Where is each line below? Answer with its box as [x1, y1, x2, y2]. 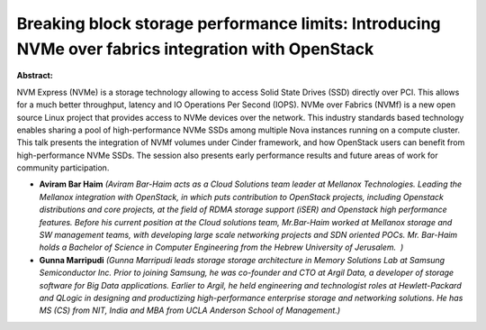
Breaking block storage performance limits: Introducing [16, 14, 441, 33]
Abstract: [16, 70, 53, 81]
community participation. [16, 162, 110, 173]
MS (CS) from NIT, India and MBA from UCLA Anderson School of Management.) [39, 305, 341, 316]
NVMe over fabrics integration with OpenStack [16, 39, 374, 59]
